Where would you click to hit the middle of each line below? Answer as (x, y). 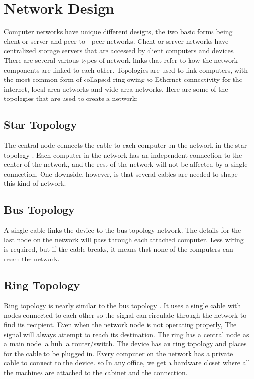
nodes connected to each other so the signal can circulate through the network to (125, 315)
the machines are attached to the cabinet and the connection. (96, 372)
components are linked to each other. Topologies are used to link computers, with (126, 70)
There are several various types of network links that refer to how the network (121, 60)
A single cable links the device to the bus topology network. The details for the (123, 230)
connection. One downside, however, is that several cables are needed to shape (121, 173)
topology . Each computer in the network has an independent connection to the (123, 154)
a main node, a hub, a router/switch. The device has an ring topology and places (125, 344)
